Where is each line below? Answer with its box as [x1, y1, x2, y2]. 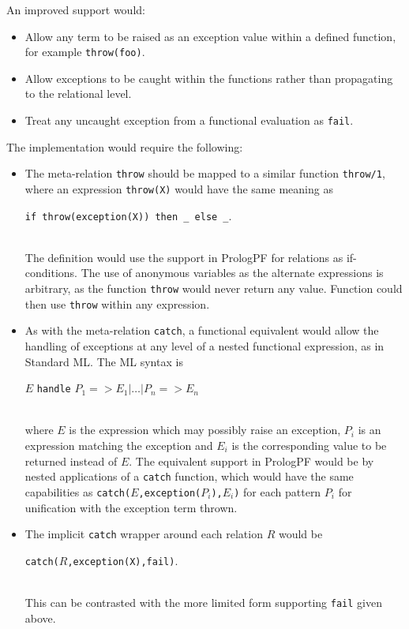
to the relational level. [24, 85, 132, 102]
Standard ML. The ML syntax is [24, 353, 183, 369]
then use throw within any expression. [24, 295, 210, 312]
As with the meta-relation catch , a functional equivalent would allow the [24, 322, 379, 339]
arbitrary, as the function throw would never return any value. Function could [24, 280, 403, 297]
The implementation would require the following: [6, 138, 243, 155]
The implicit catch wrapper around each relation [24, 526, 263, 542]
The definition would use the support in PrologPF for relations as [24, 249, 343, 265]
